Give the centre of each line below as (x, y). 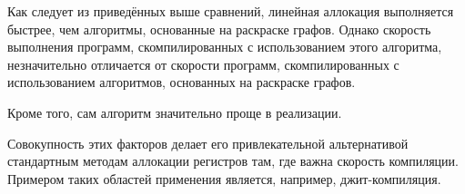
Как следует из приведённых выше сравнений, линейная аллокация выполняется (231, 11)
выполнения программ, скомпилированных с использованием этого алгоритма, (225, 47)
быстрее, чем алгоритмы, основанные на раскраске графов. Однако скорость (219, 29)
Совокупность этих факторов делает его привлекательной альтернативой (208, 143)
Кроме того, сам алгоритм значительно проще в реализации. (175, 112)
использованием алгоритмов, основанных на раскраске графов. (182, 82)
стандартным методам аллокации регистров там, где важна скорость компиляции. (233, 161)
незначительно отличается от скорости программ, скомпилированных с (203, 64)
